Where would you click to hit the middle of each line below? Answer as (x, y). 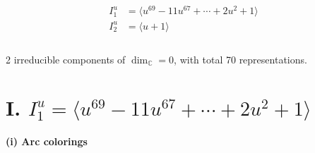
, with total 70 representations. (240, 59)
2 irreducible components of (66, 59)
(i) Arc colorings (47, 141)
